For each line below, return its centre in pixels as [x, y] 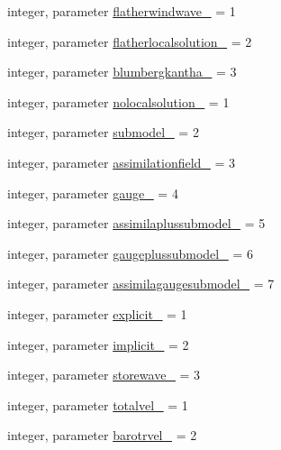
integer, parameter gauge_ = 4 [93, 193]
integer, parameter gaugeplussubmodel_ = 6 [130, 253]
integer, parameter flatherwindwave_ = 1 [122, 11]
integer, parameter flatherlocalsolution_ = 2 [130, 41]
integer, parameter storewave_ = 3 [104, 375]
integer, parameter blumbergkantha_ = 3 [122, 72]
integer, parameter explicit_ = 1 [97, 313]
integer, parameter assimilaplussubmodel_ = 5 [136, 223]
